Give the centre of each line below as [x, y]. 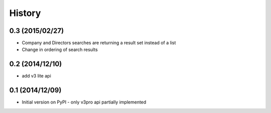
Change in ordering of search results [60, 49]
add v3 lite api [36, 76]
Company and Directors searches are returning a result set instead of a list [99, 43]
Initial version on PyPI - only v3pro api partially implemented [84, 102]
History [25, 13]
